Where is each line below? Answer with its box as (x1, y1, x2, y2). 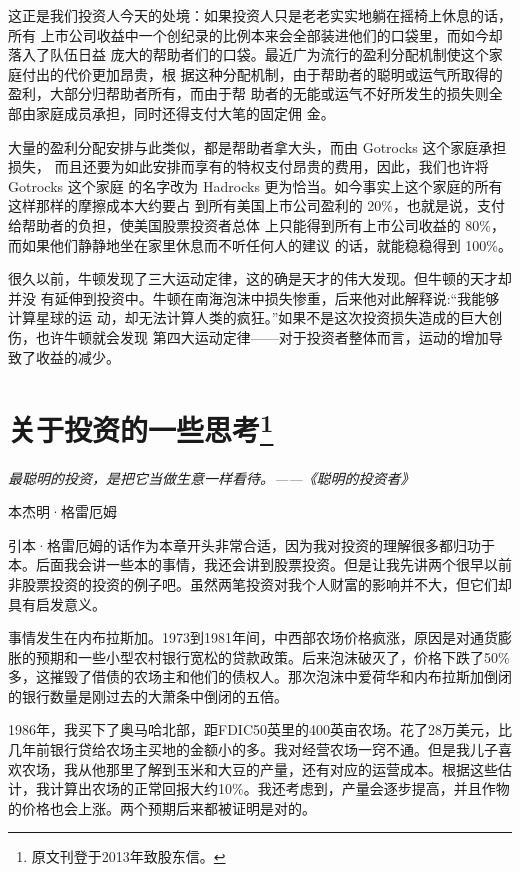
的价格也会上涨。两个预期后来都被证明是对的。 (8, 797, 316, 818)
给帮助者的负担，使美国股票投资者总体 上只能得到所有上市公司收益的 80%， (8, 214, 505, 235)
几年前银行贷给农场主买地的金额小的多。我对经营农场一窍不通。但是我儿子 (8, 739, 498, 760)
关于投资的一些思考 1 (8, 405, 274, 450)
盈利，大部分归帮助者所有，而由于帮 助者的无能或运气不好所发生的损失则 (8, 83, 489, 104)
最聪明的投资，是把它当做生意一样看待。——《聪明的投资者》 (8, 467, 415, 488)
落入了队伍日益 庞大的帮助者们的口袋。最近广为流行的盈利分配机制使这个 (8, 44, 489, 65)
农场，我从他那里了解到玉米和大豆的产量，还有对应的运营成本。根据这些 (21, 758, 498, 779)
